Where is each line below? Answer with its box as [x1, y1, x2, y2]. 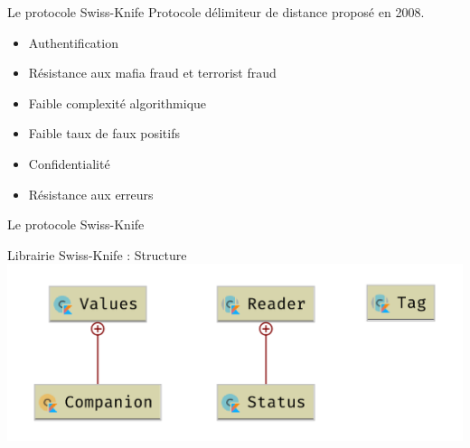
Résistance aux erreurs [28, 184, 154, 203]
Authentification [28, 33, 118, 51]
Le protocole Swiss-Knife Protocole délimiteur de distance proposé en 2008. [7, 3, 425, 21]
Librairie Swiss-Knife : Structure [7, 245, 187, 264]
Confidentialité [28, 154, 110, 173]
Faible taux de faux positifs [28, 124, 181, 143]
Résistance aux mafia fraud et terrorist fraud [28, 63, 277, 82]
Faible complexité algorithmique [28, 93, 207, 112]
